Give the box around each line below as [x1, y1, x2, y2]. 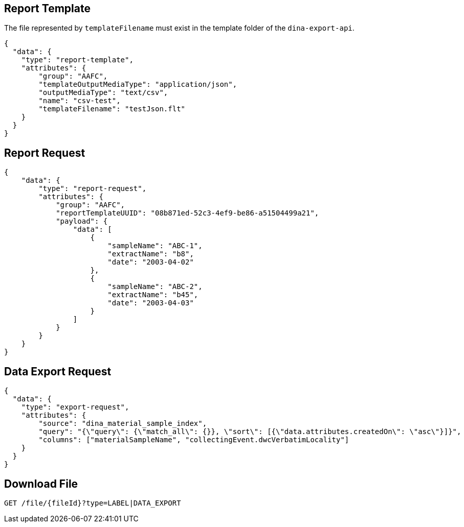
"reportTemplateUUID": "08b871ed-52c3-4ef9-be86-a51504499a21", [56, 209, 319, 218]
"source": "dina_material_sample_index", [38, 419, 207, 428]
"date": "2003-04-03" [107, 299, 194, 307]
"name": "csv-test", [38, 97, 121, 105]
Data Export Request [4, 365, 112, 378]
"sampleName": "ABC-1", [107, 242, 203, 250]
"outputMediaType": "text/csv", [38, 88, 168, 97]
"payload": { [56, 217, 108, 226]
